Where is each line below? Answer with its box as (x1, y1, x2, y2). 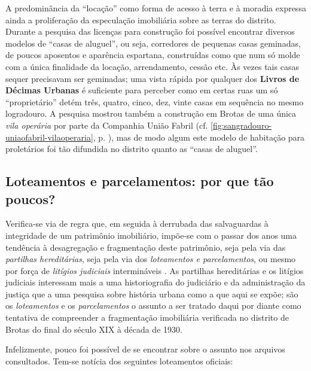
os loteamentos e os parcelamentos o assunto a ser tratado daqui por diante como (5, 299, 301, 312)
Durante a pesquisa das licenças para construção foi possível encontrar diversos (5, 25, 295, 38)
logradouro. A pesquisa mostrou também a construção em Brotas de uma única (5, 107, 297, 120)
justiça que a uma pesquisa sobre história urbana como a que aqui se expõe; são (5, 287, 298, 300)
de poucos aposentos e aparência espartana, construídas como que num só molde (5, 48, 300, 61)
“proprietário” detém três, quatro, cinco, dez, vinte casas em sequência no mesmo (5, 95, 304, 108)
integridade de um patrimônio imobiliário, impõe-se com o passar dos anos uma (5, 229, 297, 241)
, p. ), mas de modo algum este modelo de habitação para (93, 130, 305, 143)
